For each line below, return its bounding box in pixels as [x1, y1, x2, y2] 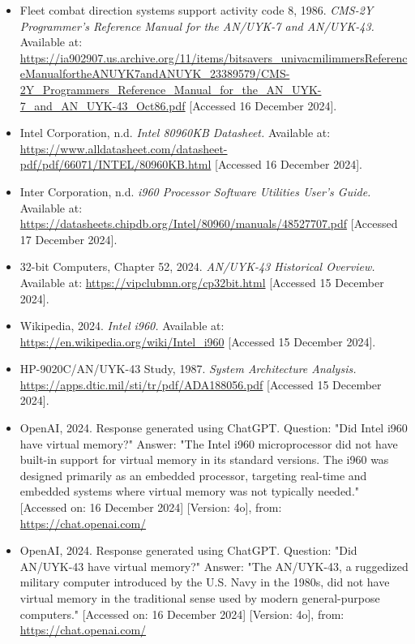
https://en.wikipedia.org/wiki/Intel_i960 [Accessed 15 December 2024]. [19, 333, 376, 350]
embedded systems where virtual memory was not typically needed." [19, 483, 360, 500]
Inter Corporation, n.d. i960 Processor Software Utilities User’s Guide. [19, 182, 371, 200]
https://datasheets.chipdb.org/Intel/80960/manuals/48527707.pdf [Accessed [19, 215, 398, 232]
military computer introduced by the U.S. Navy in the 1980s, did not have [19, 573, 390, 590]
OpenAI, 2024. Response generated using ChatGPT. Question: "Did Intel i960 [19, 419, 408, 436]
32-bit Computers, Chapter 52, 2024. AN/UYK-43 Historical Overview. [19, 258, 375, 275]
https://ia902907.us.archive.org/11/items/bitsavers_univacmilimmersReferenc [19, 49, 408, 66]
